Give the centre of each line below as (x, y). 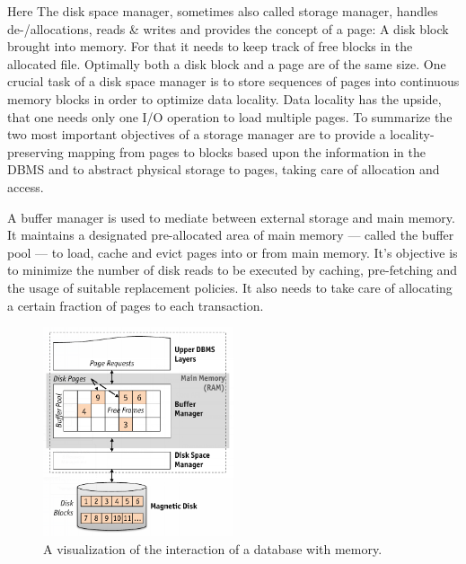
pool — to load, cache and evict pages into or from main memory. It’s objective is (233, 252)
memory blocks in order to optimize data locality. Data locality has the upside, (224, 98)
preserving (35, 151)
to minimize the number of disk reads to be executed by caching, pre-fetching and (233, 270)
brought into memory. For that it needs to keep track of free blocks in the (210, 46)
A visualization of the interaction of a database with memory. (213, 548)
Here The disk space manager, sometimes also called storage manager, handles (223, 11)
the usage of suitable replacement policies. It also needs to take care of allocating (230, 287)
